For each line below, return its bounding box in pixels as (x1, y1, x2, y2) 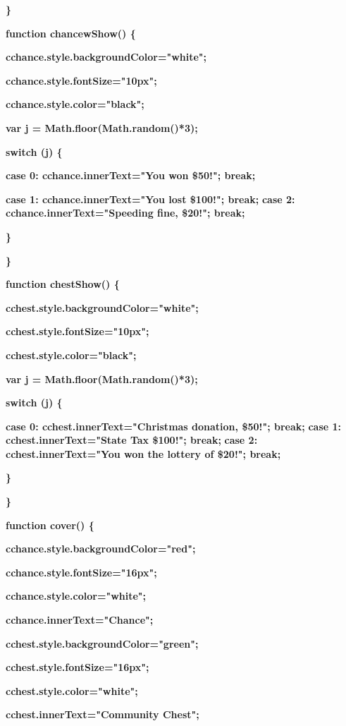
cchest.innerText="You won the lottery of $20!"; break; (6, 446, 281, 461)
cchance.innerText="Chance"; (6, 612, 154, 627)
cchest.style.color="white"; (6, 683, 138, 698)
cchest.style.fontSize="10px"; (6, 324, 149, 339)
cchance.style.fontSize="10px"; (6, 73, 157, 87)
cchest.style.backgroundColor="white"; (6, 300, 199, 315)
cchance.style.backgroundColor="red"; (6, 541, 196, 556)
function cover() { (6, 517, 94, 532)
